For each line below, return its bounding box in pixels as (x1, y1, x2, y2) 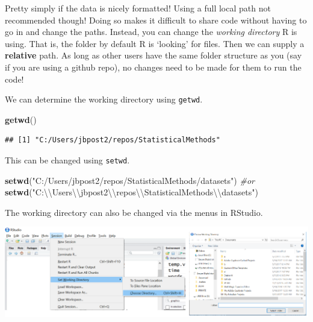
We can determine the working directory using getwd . (5, 93, 203, 106)
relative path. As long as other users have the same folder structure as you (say (5, 49, 302, 62)
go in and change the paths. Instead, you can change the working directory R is (5, 25, 297, 38)
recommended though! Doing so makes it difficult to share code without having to (5, 13, 307, 26)
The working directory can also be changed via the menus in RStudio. (5, 206, 263, 218)
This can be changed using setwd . (5, 154, 130, 166)
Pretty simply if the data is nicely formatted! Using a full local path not (5, 2, 271, 14)
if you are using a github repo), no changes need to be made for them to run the (5, 60, 302, 73)
